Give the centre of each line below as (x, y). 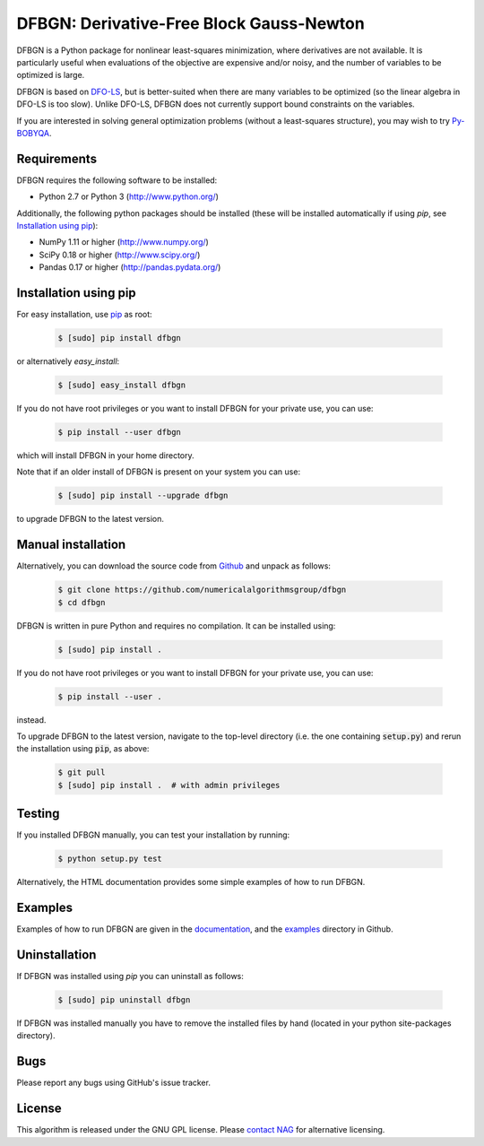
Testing (38, 814)
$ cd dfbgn (82, 602)
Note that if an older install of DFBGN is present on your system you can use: (158, 472)
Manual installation (71, 545)
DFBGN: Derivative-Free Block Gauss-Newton (190, 23)
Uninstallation (56, 955)
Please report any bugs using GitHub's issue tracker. (113, 1083)
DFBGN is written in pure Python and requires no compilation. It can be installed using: (176, 625)
